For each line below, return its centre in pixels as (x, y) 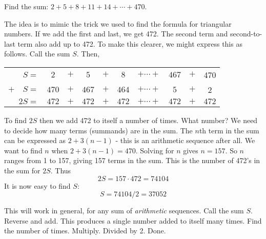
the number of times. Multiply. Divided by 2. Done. (85, 231)
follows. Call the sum (37, 54)
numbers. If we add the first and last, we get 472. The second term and (116, 34)
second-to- (246, 34)
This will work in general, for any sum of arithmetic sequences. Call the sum (124, 211)
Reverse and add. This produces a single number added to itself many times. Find (133, 220)
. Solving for (155, 150)
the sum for (22, 170)
